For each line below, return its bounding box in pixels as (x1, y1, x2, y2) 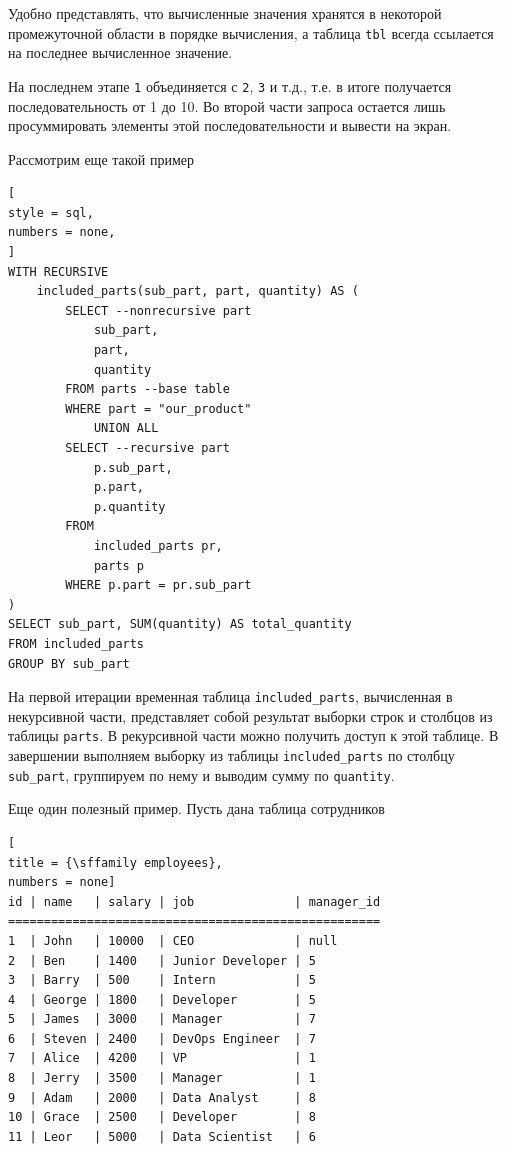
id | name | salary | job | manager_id (8, 894, 381, 909)
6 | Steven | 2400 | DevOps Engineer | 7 (8, 1031, 316, 1046)
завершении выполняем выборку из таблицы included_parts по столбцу (8, 745, 455, 766)
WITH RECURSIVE (8, 264, 109, 279)
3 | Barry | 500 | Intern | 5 (8, 973, 316, 988)
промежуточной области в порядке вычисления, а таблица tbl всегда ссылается (8, 22, 494, 43)
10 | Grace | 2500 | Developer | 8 (8, 1110, 316, 1125)
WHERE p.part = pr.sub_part (65, 578, 252, 593)
